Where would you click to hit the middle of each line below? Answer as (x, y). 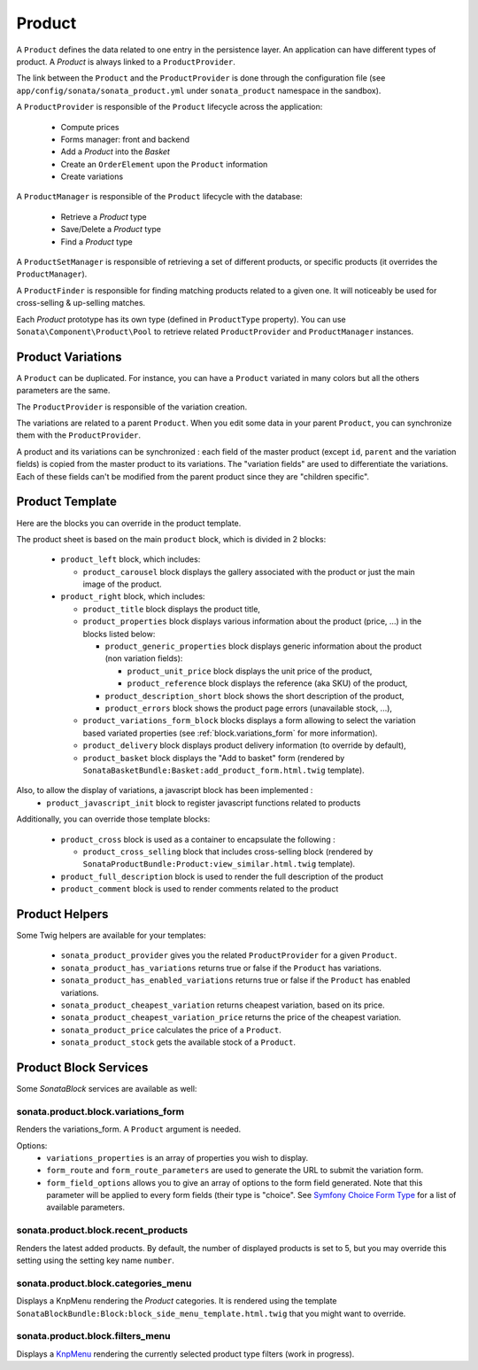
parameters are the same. (63, 391)
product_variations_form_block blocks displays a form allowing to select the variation (249, 720)
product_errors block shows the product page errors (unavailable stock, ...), (249, 708)
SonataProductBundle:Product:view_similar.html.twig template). (219, 864)
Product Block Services (82, 1067)
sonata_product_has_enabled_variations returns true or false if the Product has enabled (235, 980)
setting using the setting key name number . (95, 1261)
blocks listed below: (119, 634)
